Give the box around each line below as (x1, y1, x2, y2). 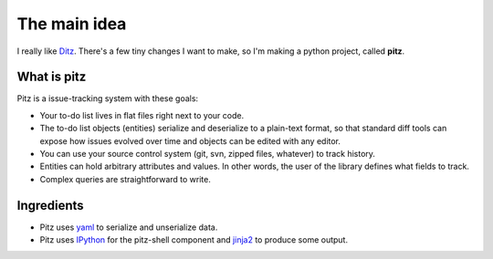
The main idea (16, 14, 127, 34)
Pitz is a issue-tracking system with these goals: (16, 93, 199, 104)
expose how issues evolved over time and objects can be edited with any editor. (39, 135, 341, 146)
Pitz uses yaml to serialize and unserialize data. (39, 222, 218, 233)
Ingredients (16, 197, 84, 213)
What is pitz (16, 69, 87, 85)
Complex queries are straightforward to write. (39, 173, 212, 184)
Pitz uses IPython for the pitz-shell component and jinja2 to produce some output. (39, 234, 349, 245)
